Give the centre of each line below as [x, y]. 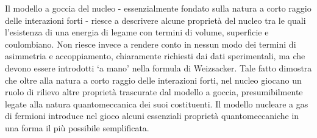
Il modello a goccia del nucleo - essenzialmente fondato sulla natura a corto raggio [158, 8]
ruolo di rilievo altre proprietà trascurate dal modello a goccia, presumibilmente [154, 92]
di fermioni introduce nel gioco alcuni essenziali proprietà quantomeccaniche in [152, 116]
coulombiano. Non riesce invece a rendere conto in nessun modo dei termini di [151, 44]
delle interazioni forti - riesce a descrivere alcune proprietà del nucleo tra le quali [155, 20]
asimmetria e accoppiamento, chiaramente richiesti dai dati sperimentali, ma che [155, 56]
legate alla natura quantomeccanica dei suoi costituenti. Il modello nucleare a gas [157, 103]
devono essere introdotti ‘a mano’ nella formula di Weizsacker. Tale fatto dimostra [158, 67]
